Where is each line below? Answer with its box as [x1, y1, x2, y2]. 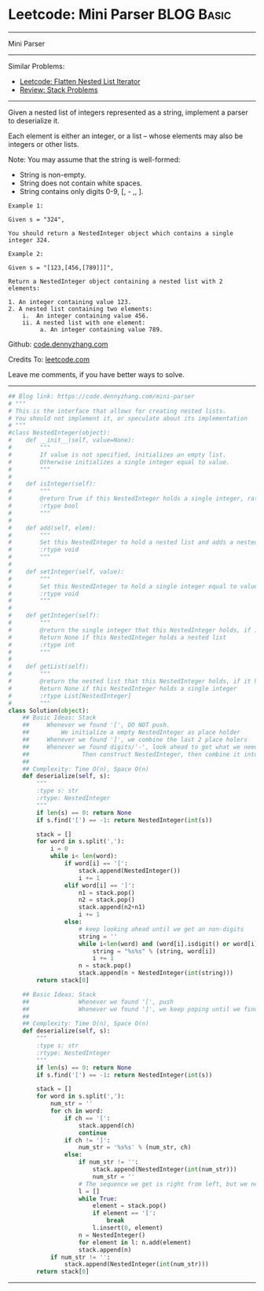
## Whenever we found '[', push [22, 998, 174, 1006]
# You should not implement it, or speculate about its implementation [8, 414, 247, 422]
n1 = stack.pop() [78, 889, 135, 897]
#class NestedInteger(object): [8, 429, 111, 437]
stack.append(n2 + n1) [78, 904, 146, 911]
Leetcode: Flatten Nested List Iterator [19, 76, 141, 86]
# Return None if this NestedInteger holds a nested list [8, 633, 226, 641]
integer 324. [8, 236, 51, 244]
